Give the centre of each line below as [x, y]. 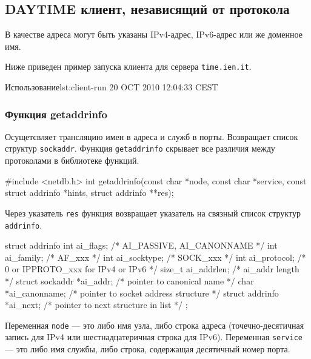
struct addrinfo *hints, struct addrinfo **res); [89, 193]
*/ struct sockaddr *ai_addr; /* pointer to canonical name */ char [129, 280]
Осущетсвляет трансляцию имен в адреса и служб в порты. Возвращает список [152, 136]
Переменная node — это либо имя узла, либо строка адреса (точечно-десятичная [155, 325]
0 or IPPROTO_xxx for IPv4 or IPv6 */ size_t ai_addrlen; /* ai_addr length [152, 269]
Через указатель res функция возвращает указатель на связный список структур [153, 213]
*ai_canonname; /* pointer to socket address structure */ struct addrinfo [142, 293]
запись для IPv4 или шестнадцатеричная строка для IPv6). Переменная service [154, 337]
